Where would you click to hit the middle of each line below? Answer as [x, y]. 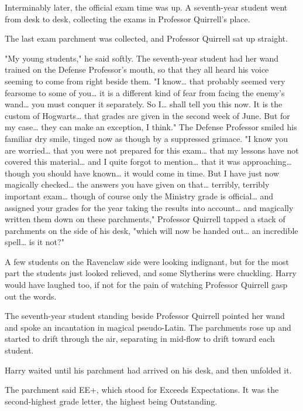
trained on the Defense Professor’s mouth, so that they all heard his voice [137, 69]
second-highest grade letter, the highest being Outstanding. [111, 401]
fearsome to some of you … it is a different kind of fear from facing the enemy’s [145, 92]
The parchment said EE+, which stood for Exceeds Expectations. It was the [142, 390]
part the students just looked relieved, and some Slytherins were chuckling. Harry [151, 273]
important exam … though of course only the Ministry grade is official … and [139, 196]
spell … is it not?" [35, 242]
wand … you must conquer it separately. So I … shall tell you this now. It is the [144, 104]
